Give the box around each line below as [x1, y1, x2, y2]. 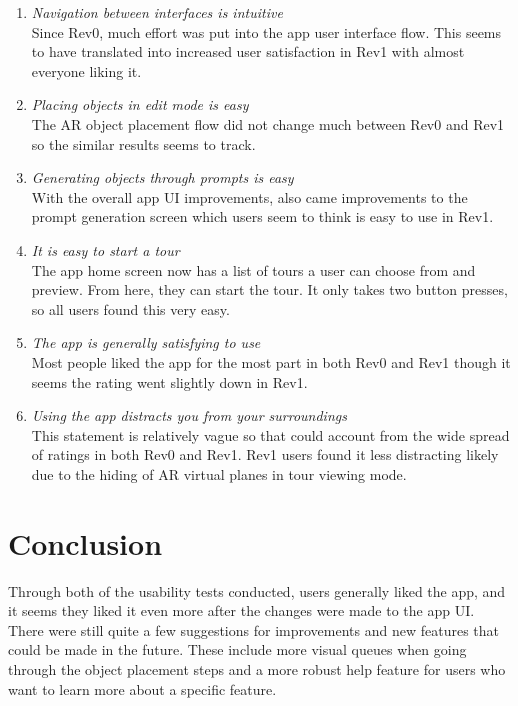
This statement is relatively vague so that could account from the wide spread [31, 424, 510, 445]
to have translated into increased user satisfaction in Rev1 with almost [31, 41, 465, 62]
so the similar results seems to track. [31, 133, 256, 154]
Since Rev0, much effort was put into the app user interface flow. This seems [31, 21, 502, 42]
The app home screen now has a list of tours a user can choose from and [31, 259, 476, 280]
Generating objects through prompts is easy [31, 167, 294, 188]
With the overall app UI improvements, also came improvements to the [31, 186, 468, 207]
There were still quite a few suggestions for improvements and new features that [8, 619, 499, 640]
